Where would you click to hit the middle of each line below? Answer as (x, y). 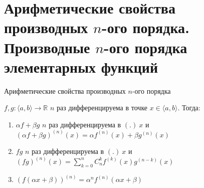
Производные (47, 47)
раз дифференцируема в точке (102, 108)
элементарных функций (81, 66)
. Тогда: (189, 108)
